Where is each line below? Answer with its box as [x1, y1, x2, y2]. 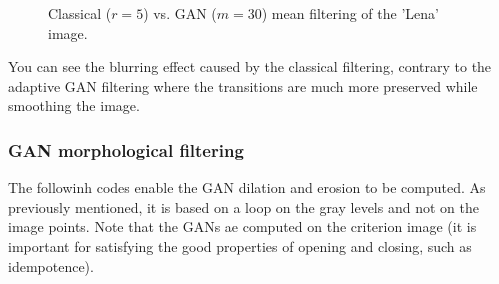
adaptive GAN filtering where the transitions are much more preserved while [8, 75, 478, 96]
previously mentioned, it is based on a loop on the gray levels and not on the [8, 196, 479, 217]
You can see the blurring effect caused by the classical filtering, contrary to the [8, 56, 492, 77]
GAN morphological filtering [8, 137, 244, 162]
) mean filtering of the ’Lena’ [261, 3, 439, 23]
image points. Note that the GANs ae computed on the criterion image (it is [8, 216, 477, 237]
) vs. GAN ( [143, 3, 217, 23]
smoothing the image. [8, 95, 140, 116]
